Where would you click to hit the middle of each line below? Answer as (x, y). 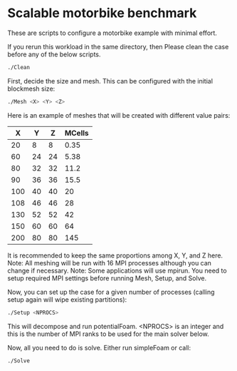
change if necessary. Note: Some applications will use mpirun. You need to (117, 270)
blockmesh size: (31, 88)
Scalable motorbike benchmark (102, 13)
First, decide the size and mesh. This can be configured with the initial (110, 81)
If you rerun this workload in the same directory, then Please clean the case (118, 46)
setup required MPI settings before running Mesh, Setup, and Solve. (107, 278)
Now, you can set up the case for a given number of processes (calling (111, 292)
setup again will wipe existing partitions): (67, 299)
